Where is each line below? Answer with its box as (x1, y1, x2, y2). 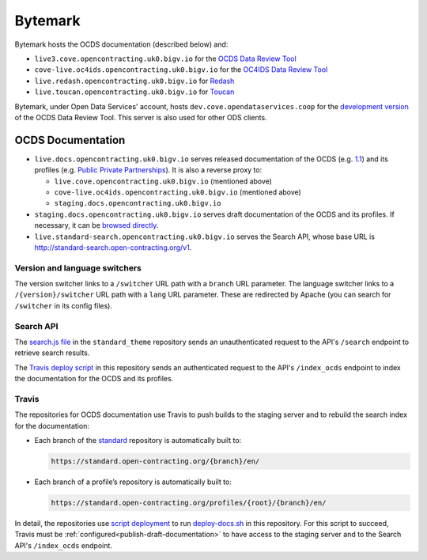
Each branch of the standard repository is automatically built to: (34, 436, 242, 445)
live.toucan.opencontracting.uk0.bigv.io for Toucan (34, 87, 235, 96)
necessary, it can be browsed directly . (34, 221, 159, 230)
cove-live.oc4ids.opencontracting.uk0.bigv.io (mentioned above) (54, 187, 302, 197)
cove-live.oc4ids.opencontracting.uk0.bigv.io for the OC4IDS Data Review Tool (34, 65, 328, 74)
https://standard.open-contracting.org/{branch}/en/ (51, 457, 260, 466)
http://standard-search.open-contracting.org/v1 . (34, 242, 192, 252)
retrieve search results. (14, 348, 90, 358)
